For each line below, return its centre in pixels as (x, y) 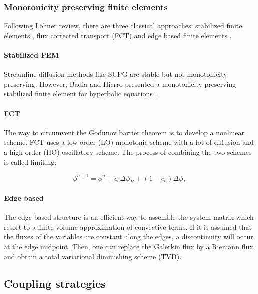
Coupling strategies (55, 283)
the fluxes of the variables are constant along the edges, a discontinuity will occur (129, 237)
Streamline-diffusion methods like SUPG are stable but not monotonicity (116, 74)
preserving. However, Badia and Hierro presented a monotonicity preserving (120, 84)
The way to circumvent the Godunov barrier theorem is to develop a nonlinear (124, 132)
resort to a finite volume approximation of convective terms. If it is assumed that (128, 227)
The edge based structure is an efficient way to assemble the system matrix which (129, 217)
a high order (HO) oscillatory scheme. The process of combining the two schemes (128, 152)
